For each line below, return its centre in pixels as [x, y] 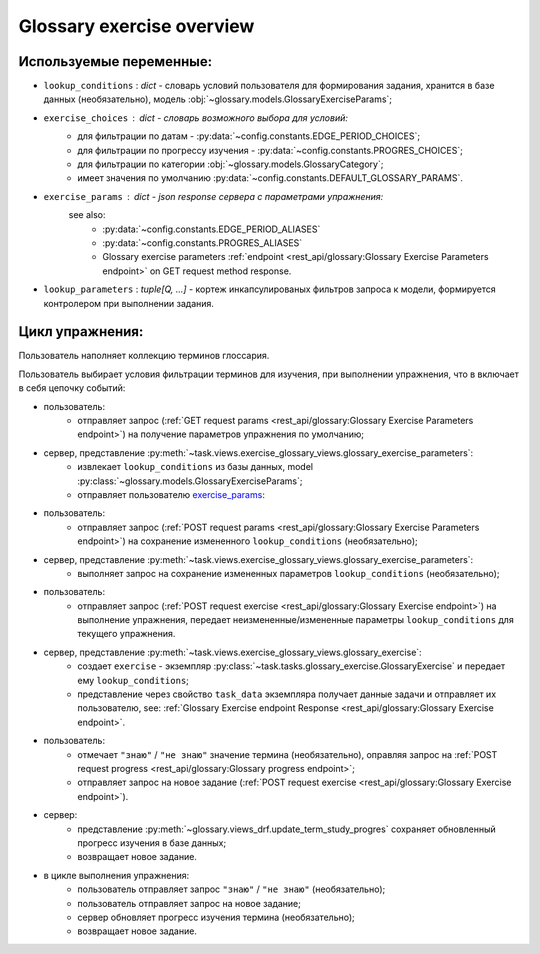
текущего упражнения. [126, 634]
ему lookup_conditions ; [133, 680]
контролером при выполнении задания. [129, 303]
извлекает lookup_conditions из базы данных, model [195, 467]
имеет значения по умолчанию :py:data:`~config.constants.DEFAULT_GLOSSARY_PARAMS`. [270, 178]
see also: [87, 215]
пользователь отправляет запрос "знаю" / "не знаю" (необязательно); [231, 889]
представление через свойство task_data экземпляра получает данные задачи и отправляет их [287, 694]
